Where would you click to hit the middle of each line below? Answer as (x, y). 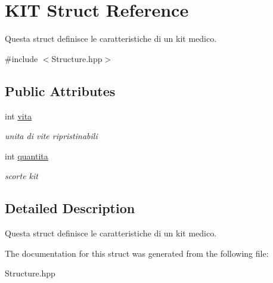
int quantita (27, 156)
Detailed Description (70, 208)
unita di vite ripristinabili (51, 136)
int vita (18, 116)
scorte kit (21, 176)
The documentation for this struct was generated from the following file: (137, 253)
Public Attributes (60, 90)
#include (21, 58)
